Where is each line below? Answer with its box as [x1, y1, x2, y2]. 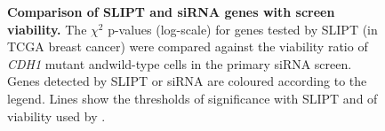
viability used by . [7, 106, 106, 125]
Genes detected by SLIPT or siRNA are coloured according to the [7, 72, 367, 90]
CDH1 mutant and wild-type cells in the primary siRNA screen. [7, 54, 352, 73]
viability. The [7, 19, 87, 38]
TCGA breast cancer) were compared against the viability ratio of [7, 37, 368, 56]
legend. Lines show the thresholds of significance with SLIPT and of [7, 89, 378, 107]
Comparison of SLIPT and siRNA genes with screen [7, 3, 335, 20]
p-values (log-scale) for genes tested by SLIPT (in [108, 19, 378, 38]
